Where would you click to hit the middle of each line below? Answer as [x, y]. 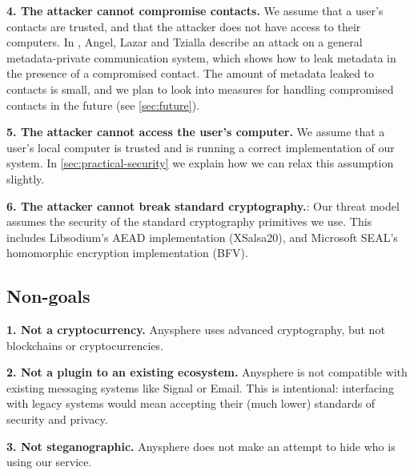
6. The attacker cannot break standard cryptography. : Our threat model [203, 205]
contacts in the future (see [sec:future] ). [103, 105]
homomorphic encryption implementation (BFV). [127, 253]
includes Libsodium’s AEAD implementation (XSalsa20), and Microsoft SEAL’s [202, 237]
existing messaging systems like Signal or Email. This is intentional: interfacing [200, 387]
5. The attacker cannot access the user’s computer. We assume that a [196, 132]
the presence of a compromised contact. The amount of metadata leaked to [191, 73]
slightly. [26, 178]
